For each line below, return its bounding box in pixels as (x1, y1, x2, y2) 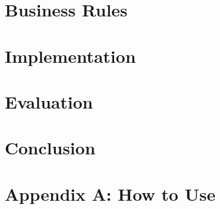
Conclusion (5, 136, 96, 160)
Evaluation (5, 89, 93, 113)
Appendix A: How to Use (5, 181, 216, 205)
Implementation (5, 43, 136, 68)
